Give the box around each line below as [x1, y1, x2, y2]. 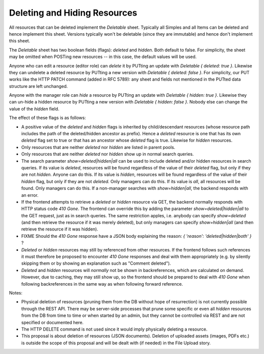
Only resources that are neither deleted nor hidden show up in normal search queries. [21, 151, 194, 157]
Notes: [9, 290, 22, 295]
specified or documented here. [21, 319, 84, 325]
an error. [21, 192, 39, 198]
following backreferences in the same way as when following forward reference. [21, 281, 183, 287]
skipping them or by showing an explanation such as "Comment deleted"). [21, 260, 171, 266]
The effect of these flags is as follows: [9, 115, 86, 121]
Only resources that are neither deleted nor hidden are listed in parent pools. [21, 144, 176, 150]
